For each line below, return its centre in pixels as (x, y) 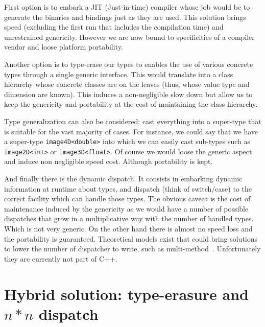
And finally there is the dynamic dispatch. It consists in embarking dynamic (123, 179)
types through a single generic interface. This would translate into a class (119, 74)
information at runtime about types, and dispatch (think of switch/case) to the (128, 188)
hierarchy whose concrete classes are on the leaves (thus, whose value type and (127, 84)
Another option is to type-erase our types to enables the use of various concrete (129, 64)
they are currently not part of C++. (61, 258)
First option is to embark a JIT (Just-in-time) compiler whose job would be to (127, 7)
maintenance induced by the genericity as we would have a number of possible (126, 208)
